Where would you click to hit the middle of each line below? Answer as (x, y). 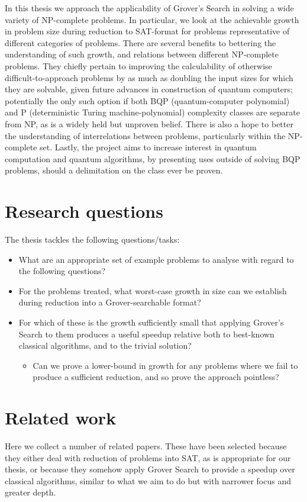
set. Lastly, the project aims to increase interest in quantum (148, 147)
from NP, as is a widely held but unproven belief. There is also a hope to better (149, 123)
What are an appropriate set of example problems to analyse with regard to (156, 259)
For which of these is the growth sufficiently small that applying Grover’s (151, 322)
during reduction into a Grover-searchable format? (110, 302)
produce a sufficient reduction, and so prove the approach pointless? (156, 377)
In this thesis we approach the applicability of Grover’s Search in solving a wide (149, 8)
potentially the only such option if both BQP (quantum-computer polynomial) (147, 100)
